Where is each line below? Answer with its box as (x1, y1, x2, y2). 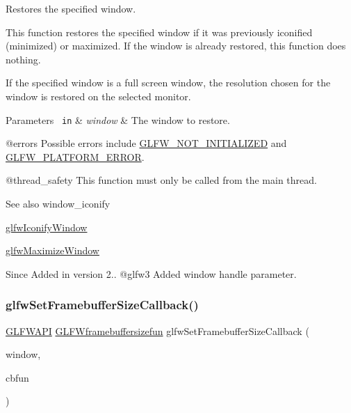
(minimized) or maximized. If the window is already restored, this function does (6, 38, 346, 53)
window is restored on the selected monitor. (6, 88, 191, 103)
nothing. (6, 52, 41, 66)
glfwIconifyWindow (6, 219, 88, 234)
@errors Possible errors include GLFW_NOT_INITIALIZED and (6, 136, 287, 150)
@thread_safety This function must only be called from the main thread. (6, 173, 317, 187)
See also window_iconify (6, 196, 111, 210)
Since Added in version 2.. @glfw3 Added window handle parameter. (6, 266, 297, 281)
